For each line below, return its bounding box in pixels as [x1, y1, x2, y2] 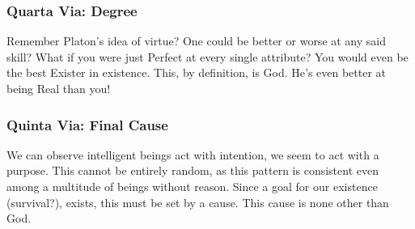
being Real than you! [6, 80, 111, 96]
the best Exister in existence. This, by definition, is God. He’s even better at [6, 64, 387, 81]
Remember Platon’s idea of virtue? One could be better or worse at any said [6, 32, 387, 49]
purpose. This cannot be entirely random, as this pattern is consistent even [6, 162, 379, 179]
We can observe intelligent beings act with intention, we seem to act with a [6, 146, 379, 163]
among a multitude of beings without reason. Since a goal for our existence [6, 178, 378, 194]
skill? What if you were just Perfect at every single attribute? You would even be [6, 48, 409, 65]
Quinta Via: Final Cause [6, 114, 168, 134]
